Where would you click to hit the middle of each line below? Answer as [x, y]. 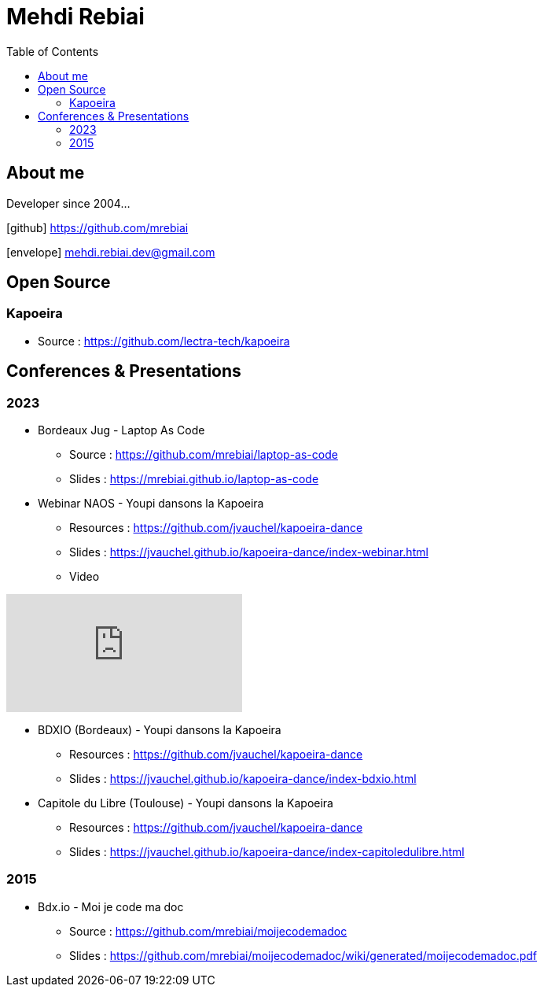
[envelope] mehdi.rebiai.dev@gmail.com [111, 252]
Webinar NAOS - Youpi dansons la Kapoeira [151, 504]
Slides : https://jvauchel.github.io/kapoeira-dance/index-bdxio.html [243, 779]
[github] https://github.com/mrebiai [97, 227]
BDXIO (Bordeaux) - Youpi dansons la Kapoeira [160, 730]
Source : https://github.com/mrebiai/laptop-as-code [204, 455]
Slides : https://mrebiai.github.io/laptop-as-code [194, 479]
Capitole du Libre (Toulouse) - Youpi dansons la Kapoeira [186, 803]
